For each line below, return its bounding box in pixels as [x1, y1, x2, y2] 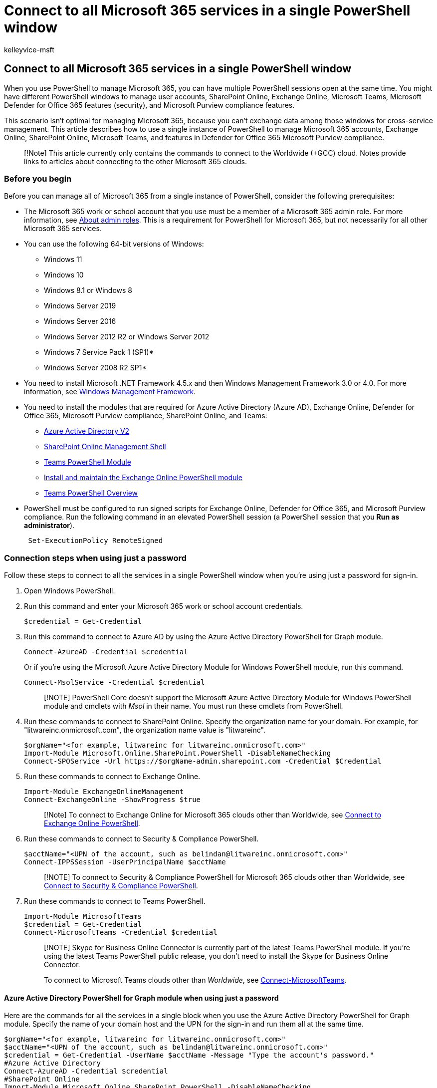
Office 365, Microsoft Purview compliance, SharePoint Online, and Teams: [24, 411, 267, 420]
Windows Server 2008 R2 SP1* [44, 363, 147, 372]
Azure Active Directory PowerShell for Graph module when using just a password [4, 993, 279, 1002]
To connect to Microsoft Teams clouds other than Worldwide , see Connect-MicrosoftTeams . [44, 976, 347, 985]
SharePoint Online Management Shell [44, 442, 166, 451]
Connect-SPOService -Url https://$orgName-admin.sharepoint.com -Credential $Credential [24, 757, 382, 766]
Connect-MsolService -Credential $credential [24, 678, 205, 687]
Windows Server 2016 [44, 317, 116, 326]
